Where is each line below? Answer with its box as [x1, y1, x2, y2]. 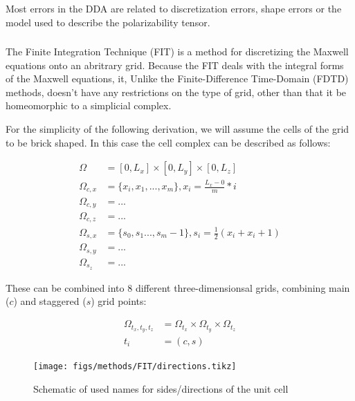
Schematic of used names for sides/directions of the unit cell [33, 381, 289, 395]
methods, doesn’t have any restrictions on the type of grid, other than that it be [6, 84, 347, 99]
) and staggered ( [13, 294, 87, 308]
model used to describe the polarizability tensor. [6, 15, 210, 29]
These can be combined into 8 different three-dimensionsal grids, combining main [6, 280, 350, 295]
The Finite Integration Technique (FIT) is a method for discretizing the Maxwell [6, 44, 349, 59]
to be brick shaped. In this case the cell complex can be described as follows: [6, 135, 331, 149]
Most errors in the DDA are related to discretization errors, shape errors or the [6, 1, 342, 15]
